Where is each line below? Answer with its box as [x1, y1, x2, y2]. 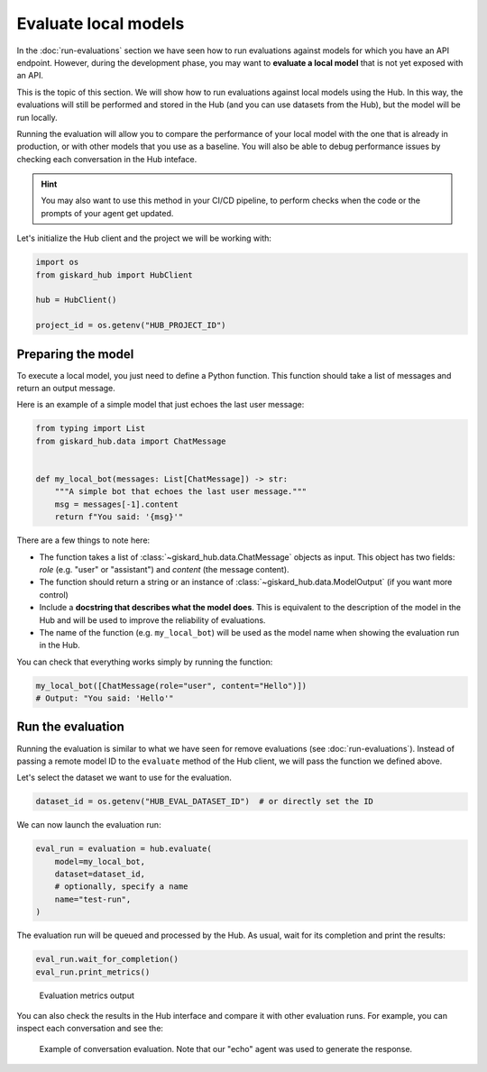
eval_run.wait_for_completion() [35, 954, 179, 965]
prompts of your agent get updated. [41, 207, 174, 218]
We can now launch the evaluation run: [16, 820, 161, 830]
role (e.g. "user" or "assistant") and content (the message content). [39, 563, 289, 574]
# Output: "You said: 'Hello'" [35, 693, 175, 703]
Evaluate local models [16, 14, 185, 33]
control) [39, 589, 69, 600]
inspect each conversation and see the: [16, 1023, 164, 1034]
